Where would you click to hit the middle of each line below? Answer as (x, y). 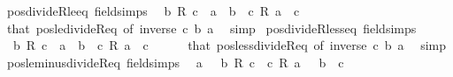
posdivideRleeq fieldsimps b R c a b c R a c (153, 10)
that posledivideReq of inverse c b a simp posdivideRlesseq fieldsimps (211, 28)
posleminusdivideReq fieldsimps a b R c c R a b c (175, 62)
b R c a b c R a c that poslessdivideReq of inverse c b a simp (230, 45)
